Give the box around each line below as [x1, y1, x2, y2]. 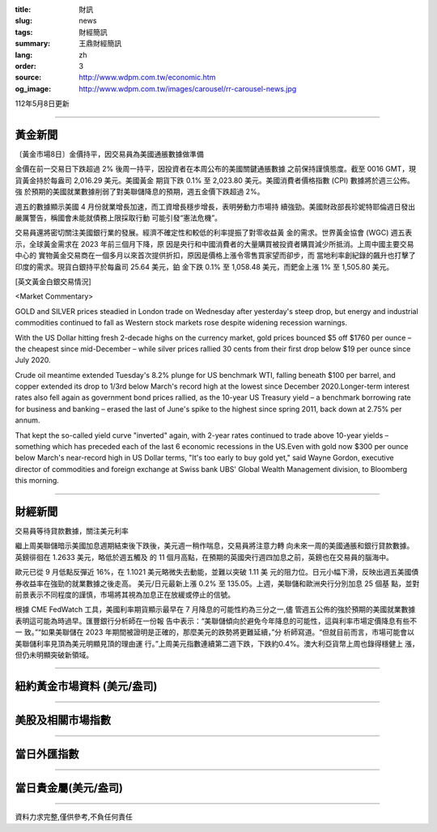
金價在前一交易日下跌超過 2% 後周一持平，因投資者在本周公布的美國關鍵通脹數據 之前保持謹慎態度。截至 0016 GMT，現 [15, 164, 417, 174]
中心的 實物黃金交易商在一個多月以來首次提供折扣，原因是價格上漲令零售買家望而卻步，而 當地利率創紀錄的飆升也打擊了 [15, 251, 416, 261]
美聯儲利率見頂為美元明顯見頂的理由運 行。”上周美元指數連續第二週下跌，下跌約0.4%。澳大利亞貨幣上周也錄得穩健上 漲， [15, 639, 420, 648]
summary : [15, 39, 51, 49]
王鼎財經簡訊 [78, 39, 121, 49]
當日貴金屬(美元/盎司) [15, 781, 123, 795]
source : [15, 73, 42, 83]
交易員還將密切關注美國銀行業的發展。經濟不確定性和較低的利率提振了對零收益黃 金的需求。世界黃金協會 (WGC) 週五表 [15, 227, 413, 238]
